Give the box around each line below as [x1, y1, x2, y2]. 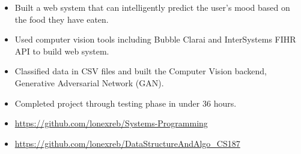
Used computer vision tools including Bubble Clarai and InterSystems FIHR [14, 33, 296, 46]
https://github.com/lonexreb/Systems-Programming [14, 117, 208, 129]
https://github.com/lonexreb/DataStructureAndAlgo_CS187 [14, 137, 240, 149]
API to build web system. [14, 44, 109, 57]
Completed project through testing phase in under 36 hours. [14, 96, 237, 109]
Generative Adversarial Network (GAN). [14, 76, 164, 89]
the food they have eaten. [14, 13, 109, 25]
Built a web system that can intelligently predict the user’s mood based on [14, 1, 290, 13]
